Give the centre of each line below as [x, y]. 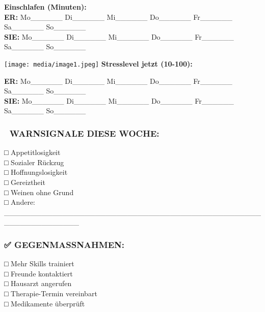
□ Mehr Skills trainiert [39, 263]
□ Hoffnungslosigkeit [36, 172]
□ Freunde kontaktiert [38, 273]
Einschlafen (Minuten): [45, 7]
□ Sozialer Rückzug [34, 162]
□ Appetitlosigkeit [32, 152]
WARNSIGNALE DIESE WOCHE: [84, 133]
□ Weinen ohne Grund [39, 192]
